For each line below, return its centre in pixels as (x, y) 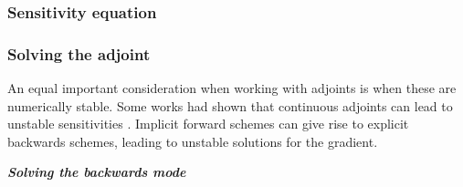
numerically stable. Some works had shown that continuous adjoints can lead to (230, 105)
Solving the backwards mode (97, 172)
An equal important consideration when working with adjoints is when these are (232, 88)
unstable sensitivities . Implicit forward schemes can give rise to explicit (208, 124)
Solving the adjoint (79, 53)
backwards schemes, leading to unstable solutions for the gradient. (193, 141)
